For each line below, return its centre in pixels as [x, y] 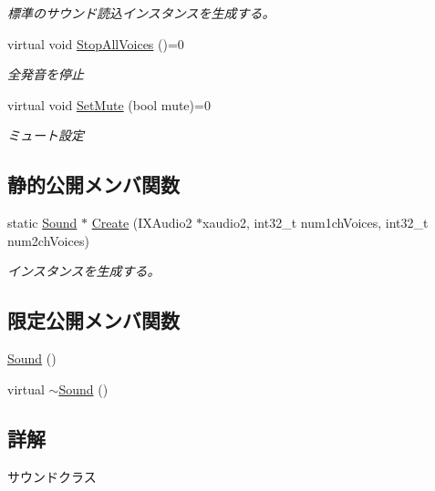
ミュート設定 [46, 135]
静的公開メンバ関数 [93, 184]
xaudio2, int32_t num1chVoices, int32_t [316, 223]
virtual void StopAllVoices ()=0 [96, 43]
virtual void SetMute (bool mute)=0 [109, 104]
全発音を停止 [46, 74]
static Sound [42, 223]
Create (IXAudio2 [142, 223]
